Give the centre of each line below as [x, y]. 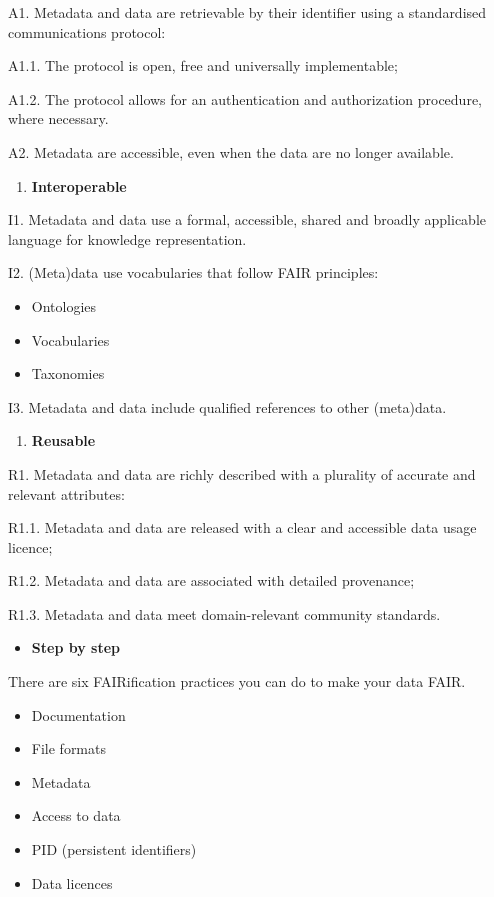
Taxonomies [68, 373]
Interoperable [79, 185]
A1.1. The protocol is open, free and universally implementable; [203, 65]
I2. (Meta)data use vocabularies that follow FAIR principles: [193, 272]
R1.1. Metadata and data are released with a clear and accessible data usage [242, 527]
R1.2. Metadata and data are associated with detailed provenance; [211, 580]
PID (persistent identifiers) [114, 849]
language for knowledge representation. [127, 238]
